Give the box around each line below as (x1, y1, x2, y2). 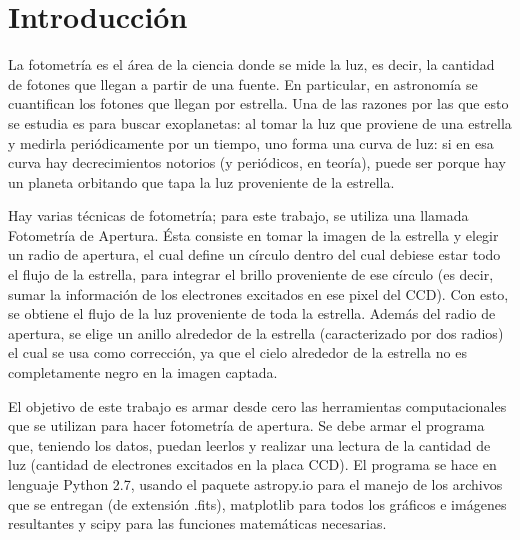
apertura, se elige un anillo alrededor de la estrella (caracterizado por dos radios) (8, 322, 504, 343)
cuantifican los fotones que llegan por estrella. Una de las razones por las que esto (8, 93, 509, 114)
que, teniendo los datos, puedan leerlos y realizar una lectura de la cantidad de (8, 434, 491, 455)
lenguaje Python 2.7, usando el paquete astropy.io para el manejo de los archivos (8, 474, 503, 494)
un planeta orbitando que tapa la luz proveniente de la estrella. (8, 171, 395, 192)
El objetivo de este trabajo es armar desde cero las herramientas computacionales (8, 395, 507, 416)
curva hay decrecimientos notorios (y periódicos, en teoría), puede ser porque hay (8, 152, 506, 173)
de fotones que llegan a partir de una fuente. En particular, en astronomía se (8, 73, 478, 94)
